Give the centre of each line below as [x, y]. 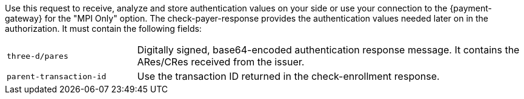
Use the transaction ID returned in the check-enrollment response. [288, 76]
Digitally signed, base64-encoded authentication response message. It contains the [328, 50]
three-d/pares [38, 56]
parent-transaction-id [57, 76]
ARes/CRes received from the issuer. [221, 62]
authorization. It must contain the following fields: [103, 28]
